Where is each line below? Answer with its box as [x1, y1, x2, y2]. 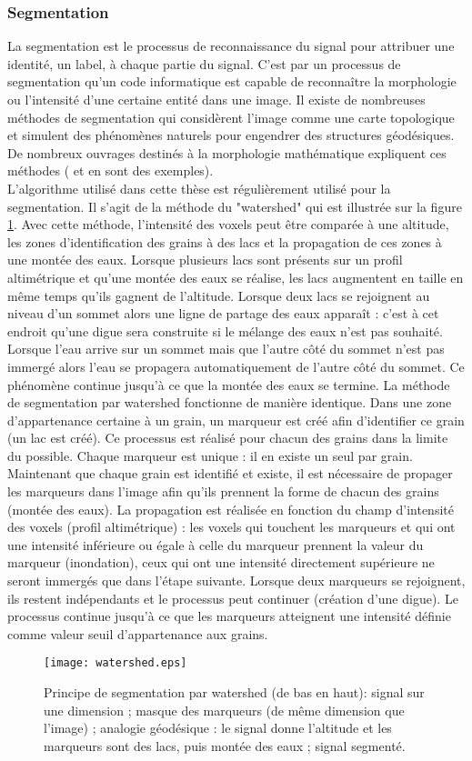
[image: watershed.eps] [44, 656, 187, 670]
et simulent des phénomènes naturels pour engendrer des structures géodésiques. [7, 125, 455, 145]
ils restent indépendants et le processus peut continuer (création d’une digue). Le [7, 588, 458, 607]
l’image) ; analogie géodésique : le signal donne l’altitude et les [44, 718, 392, 737]
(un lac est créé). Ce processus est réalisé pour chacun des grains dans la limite [7, 428, 448, 447]
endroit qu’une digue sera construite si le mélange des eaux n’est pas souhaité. [7, 321, 443, 340]
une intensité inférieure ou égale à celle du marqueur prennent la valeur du [7, 535, 424, 554]
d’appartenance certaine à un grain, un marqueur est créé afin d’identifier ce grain [7, 410, 465, 429]
